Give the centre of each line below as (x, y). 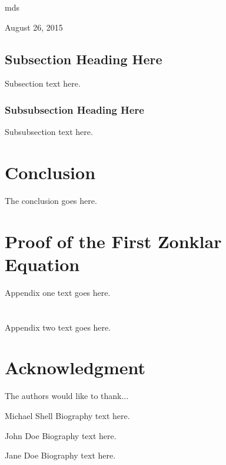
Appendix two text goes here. (58, 327)
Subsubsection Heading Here (74, 109)
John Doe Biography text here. (61, 435)
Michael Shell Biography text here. (67, 415)
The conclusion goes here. (51, 200)
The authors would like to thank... (67, 396)
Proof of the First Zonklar (113, 241)
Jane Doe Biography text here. (60, 455)
